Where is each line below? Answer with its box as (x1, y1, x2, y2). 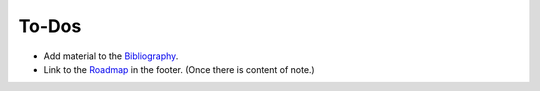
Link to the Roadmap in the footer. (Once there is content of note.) (43, 63, 315, 75)
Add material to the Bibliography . (43, 50, 179, 62)
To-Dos (18, 15, 82, 37)
